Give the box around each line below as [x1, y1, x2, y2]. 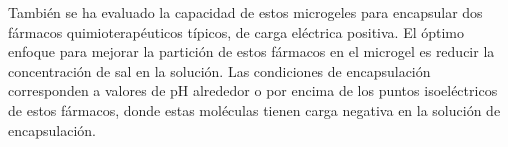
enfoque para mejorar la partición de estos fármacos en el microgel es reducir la [8, 41, 495, 62]
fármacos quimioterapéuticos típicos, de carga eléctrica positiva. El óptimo [8, 21, 465, 42]
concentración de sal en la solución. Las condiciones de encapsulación [8, 60, 431, 81]
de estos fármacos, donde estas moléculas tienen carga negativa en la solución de [8, 99, 501, 120]
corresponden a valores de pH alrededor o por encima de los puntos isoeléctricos [8, 80, 498, 101]
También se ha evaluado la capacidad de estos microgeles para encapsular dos [8, 2, 483, 22]
